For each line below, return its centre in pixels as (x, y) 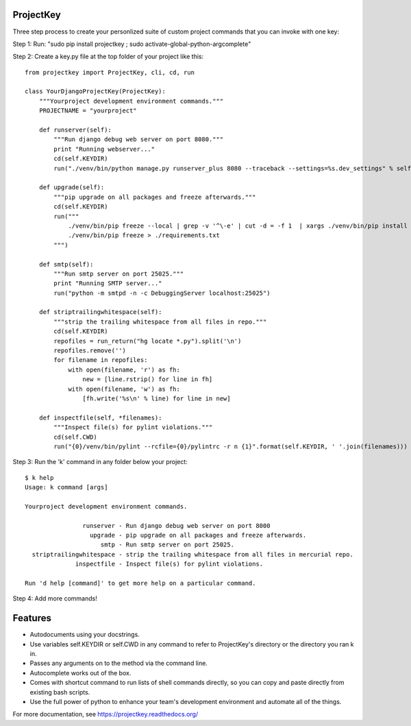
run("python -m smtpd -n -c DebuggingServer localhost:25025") (162, 293)
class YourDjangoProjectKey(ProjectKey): (95, 92)
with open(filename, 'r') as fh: (124, 370)
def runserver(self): (75, 130)
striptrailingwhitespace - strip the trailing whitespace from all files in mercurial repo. (193, 554)
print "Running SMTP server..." (108, 283)
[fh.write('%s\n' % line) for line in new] (157, 398)
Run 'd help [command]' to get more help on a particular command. (140, 583)
